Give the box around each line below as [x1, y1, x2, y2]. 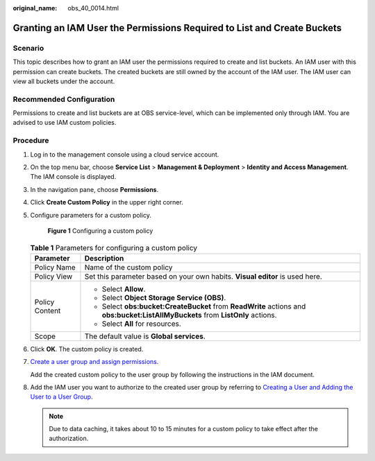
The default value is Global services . [84, 331, 206, 341]
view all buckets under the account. [12, 77, 115, 85]
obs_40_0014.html [67, 4, 119, 12]
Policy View [34, 271, 73, 281]
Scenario [12, 43, 44, 53]
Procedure [12, 136, 49, 146]
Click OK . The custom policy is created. [30, 345, 144, 353]
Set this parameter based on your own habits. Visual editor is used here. [84, 271, 322, 281]
